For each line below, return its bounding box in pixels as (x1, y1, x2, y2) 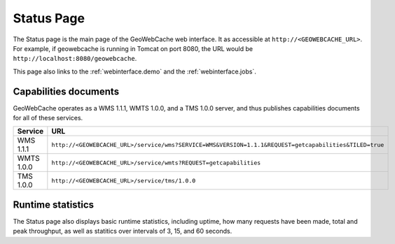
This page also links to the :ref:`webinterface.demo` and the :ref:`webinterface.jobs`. (13, 67, 257, 76)
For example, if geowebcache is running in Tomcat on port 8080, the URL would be (13, 44, 254, 52)
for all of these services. (13, 114, 83, 122)
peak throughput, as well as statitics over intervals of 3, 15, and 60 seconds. (13, 227, 233, 236)
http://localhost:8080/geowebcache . (13, 55, 137, 63)
